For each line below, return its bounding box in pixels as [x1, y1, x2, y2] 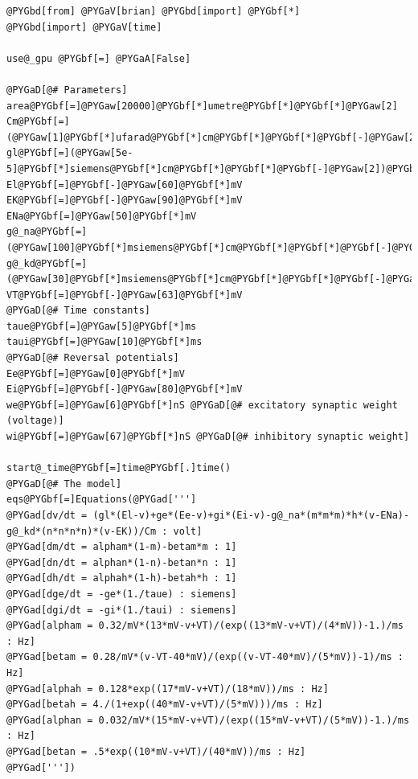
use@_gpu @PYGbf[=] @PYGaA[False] [6, 52, 191, 64]
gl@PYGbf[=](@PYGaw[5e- [6, 147, 133, 159]
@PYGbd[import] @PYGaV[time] [6, 21, 162, 33]
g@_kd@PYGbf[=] [6, 257, 88, 269]
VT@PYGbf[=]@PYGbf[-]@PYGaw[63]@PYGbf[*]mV [6, 289, 243, 301]
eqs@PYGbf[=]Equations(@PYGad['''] [6, 494, 197, 506]
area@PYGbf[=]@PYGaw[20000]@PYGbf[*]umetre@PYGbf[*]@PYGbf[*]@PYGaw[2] [6, 100, 398, 112]
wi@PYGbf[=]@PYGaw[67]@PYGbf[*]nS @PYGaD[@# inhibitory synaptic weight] [6, 431, 410, 443]
